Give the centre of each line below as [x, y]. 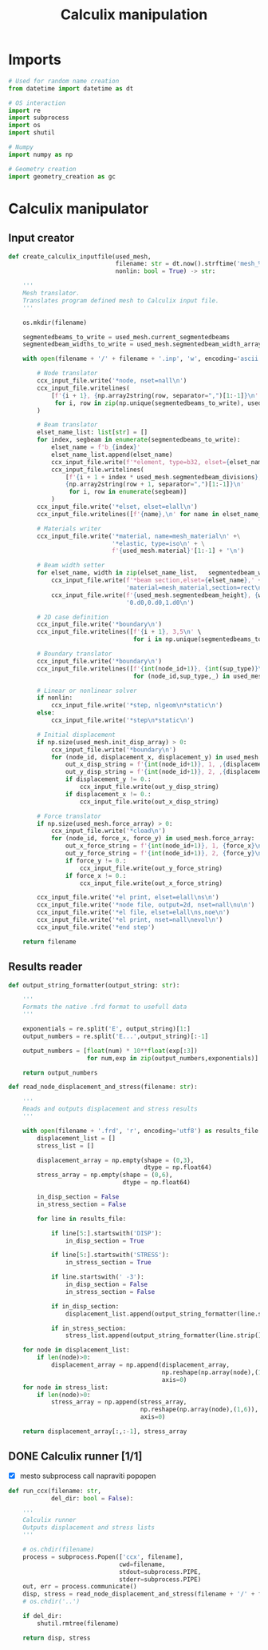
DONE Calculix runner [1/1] [75, 1457]
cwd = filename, [142, 1564]
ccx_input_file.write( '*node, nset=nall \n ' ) [112, 381]
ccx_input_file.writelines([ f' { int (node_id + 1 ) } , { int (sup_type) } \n [151, 669]
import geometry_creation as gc [62, 176]
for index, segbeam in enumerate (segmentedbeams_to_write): [139, 440]
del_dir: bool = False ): [92, 1498]
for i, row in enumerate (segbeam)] [128, 492]
